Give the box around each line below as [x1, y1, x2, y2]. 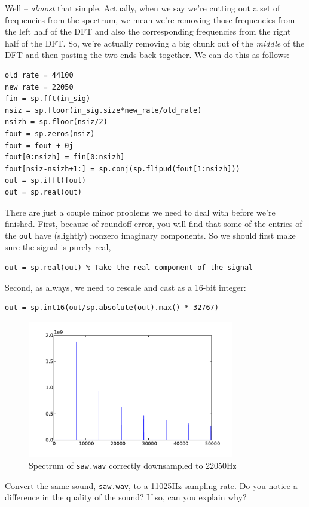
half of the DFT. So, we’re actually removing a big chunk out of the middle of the [5, 36, 305, 49]
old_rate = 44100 [5, 70, 74, 79]
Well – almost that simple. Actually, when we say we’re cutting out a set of [5, 2, 280, 14]
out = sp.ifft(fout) [5, 176, 87, 185]
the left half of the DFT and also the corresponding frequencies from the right [5, 25, 291, 38]
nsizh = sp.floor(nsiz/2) [5, 118, 108, 127]
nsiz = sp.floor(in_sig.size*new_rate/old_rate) [5, 106, 202, 115]
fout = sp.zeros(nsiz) [5, 129, 95, 138]
